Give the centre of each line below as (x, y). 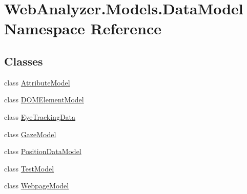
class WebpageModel (37, 186)
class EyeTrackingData (40, 116)
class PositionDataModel (43, 151)
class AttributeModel (37, 82)
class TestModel (29, 168)
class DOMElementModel (44, 100)
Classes (24, 61)
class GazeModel (30, 134)
